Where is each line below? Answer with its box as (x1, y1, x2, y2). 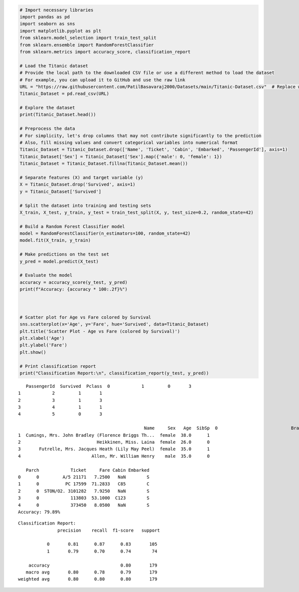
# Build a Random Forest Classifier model (19, 224, 125, 229)
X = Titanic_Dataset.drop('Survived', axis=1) (19, 182, 136, 187)
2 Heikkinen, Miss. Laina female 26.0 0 (18, 439, 210, 445)
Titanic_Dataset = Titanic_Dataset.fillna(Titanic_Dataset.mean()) (19, 161, 188, 167)
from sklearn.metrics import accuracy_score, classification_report (19, 49, 191, 54)
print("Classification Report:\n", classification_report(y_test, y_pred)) (19, 370, 209, 376)
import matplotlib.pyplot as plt (19, 28, 102, 33)
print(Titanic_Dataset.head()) (19, 112, 97, 117)
